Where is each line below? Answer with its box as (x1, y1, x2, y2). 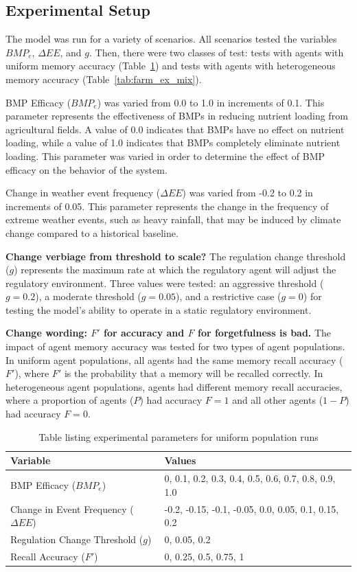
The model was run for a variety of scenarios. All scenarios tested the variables (5, 32, 337, 46)
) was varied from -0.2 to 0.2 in (182, 185, 313, 200)
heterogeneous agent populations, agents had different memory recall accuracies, (5, 379, 343, 393)
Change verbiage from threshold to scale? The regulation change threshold (5, 249, 346, 263)
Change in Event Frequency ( (10, 501, 134, 516)
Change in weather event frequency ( (5, 185, 161, 200)
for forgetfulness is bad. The (197, 325, 332, 340)
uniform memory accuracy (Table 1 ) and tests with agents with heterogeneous (5, 58, 336, 73)
